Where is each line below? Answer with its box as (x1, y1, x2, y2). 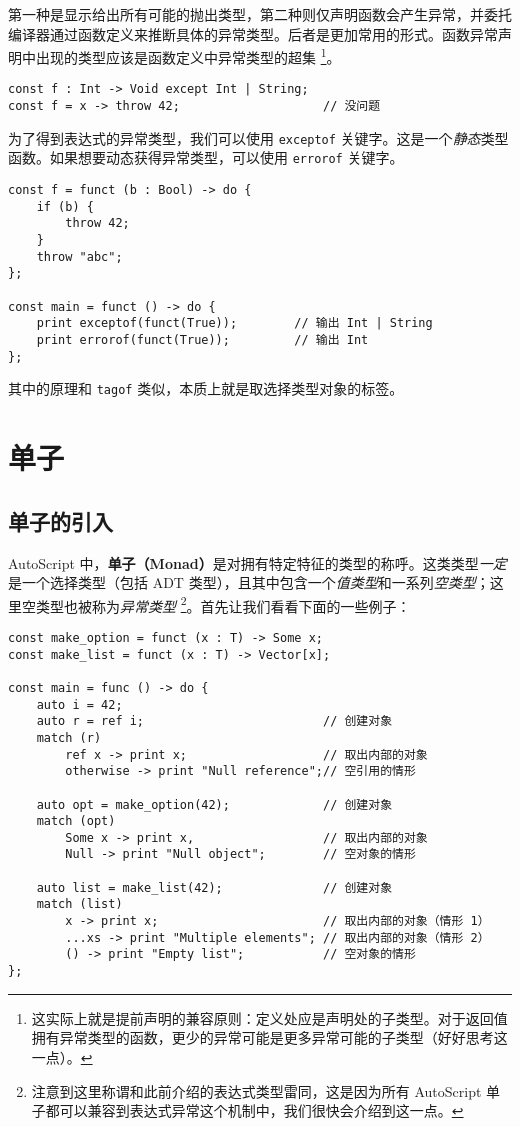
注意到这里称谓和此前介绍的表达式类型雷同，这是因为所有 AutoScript (31, 1080, 482, 1101)
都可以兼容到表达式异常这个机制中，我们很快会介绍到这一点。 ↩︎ (45, 1100, 464, 1121)
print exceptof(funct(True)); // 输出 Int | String (36, 316, 433, 331)
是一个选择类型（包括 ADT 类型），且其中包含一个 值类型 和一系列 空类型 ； (8, 572, 490, 593)
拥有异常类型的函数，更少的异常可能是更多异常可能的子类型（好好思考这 (31, 1027, 508, 1048)
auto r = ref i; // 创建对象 (36, 714, 393, 729)
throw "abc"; (36, 249, 123, 264)
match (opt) (36, 814, 116, 829)
